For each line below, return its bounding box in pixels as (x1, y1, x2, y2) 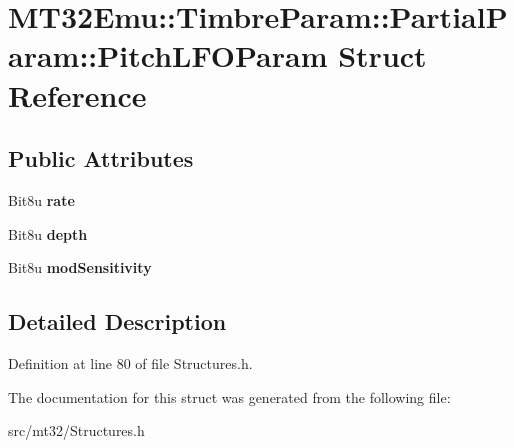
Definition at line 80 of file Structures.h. (8, 352, 253, 373)
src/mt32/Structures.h (8, 420, 145, 441)
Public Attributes (8, 143, 194, 174)
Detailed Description (8, 306, 227, 337)
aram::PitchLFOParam (8, 35, 328, 76)
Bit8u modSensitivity (8, 257, 152, 278)
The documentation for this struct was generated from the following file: (8, 386, 451, 407)
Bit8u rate (8, 189, 75, 210)
